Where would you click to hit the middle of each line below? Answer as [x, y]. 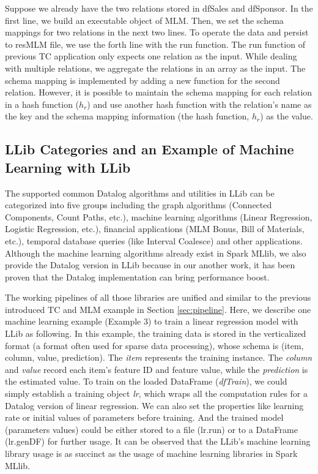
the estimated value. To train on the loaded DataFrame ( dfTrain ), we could [146, 381]
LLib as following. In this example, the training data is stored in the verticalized [156, 333]
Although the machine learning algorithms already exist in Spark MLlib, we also [156, 253]
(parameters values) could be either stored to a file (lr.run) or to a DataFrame [151, 429]
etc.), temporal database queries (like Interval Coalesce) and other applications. [154, 240]
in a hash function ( [42, 104]
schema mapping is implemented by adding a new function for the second [142, 80]
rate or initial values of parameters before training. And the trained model [144, 417]
